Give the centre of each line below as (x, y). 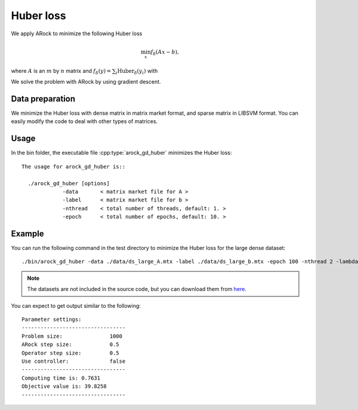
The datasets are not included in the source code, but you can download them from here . (137, 289)
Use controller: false (74, 361)
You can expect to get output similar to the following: (76, 305)
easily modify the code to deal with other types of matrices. (84, 121)
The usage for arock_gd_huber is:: (74, 166)
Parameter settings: (52, 319)
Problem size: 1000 (72, 336)
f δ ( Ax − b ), (165, 53)
